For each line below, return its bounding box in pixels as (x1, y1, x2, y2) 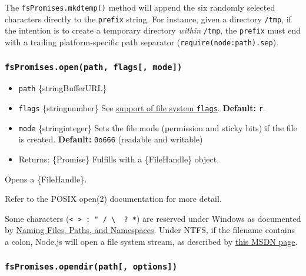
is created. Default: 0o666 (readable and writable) (18, 133, 203, 145)
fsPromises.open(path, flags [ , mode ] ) (5, 62, 182, 72)
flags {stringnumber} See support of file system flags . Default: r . (18, 102, 265, 114)
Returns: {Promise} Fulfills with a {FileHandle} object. (18, 153, 219, 165)
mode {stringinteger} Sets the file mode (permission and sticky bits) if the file (18, 121, 297, 134)
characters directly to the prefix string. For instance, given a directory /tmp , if (5, 12, 291, 25)
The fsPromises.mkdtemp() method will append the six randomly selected (5, 1, 275, 13)
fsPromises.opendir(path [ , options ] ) (5, 261, 178, 271)
